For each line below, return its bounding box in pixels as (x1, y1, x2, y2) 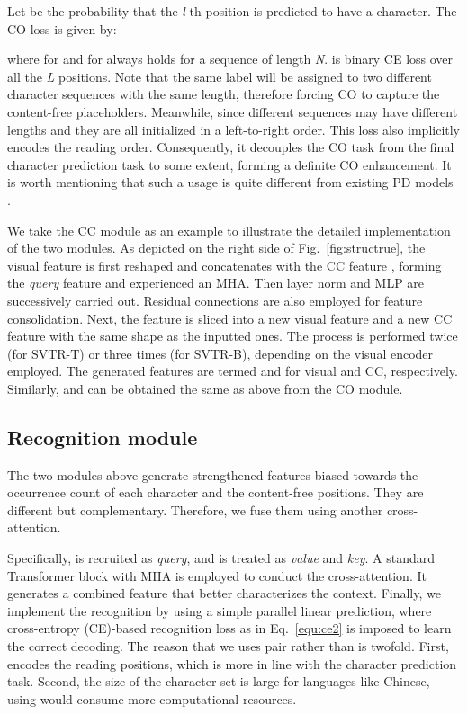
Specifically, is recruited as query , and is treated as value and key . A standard (7, 549, 435, 567)
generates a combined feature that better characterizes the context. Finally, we (7, 584, 441, 602)
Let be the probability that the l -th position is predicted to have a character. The (7, 2, 457, 20)
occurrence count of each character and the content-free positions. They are (7, 483, 424, 502)
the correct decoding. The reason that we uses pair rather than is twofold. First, (7, 637, 449, 656)
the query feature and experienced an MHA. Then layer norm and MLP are (7, 273, 425, 292)
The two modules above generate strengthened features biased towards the (7, 465, 418, 484)
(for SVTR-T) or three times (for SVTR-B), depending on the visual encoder (7, 344, 434, 362)
